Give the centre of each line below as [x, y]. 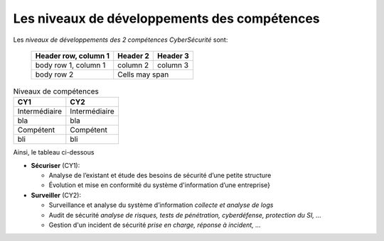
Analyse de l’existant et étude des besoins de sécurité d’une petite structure [160, 175]
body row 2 [54, 74]
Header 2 [133, 55]
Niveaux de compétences [56, 91]
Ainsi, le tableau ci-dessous [54, 152]
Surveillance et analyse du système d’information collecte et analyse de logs [161, 205]
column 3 [173, 65]
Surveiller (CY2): [56, 195]
